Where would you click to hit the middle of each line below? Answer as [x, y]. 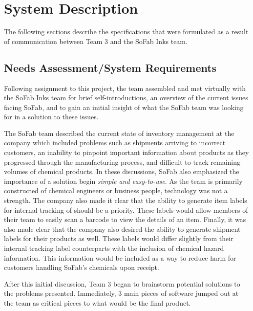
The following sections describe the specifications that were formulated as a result [126, 32]
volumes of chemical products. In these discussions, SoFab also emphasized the [122, 171]
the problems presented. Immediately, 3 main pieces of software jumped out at [121, 293]
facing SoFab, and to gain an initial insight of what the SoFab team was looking [124, 107]
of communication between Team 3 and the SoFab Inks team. [96, 41]
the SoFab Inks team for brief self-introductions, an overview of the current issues [126, 98]
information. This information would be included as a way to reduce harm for [120, 257]
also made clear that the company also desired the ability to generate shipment [122, 229]
